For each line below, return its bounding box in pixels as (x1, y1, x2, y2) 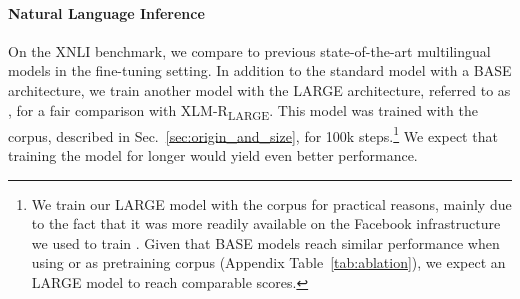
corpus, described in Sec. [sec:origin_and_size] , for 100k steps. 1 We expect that (8, 122, 498, 146)
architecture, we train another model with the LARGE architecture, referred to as (8, 79, 511, 100)
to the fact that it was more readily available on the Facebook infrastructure (31, 213, 501, 234)
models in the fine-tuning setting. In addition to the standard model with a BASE (8, 60, 512, 81)
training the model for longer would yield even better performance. (8, 144, 418, 165)
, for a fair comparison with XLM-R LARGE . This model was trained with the (8, 99, 478, 123)
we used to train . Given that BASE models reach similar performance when (31, 232, 500, 253)
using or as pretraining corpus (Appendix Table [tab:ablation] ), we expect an (31, 252, 506, 273)
